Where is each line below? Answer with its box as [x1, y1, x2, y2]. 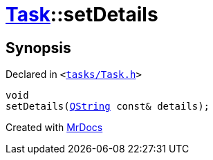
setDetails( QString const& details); [6, 101, 210, 112]
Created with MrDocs [6, 121, 103, 134]
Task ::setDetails [6, 3, 158, 26]
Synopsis [6, 39, 71, 57]
